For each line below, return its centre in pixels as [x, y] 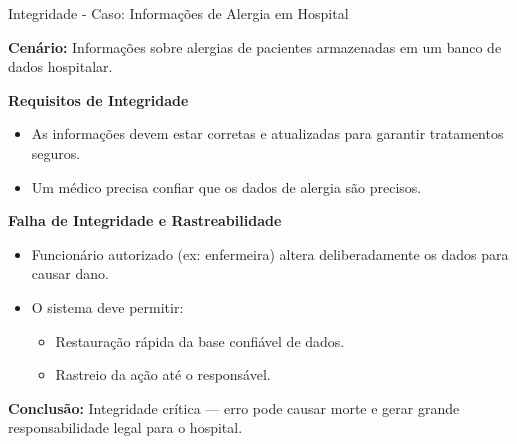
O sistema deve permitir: [107, 306]
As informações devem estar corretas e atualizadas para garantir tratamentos [267, 133]
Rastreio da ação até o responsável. [163, 374]
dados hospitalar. [60, 66]
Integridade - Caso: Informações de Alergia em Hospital [178, 13]
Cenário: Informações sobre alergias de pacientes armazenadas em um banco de [255, 46]
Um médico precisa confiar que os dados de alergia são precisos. [226, 186]
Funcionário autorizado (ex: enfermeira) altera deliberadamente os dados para [270, 253]
